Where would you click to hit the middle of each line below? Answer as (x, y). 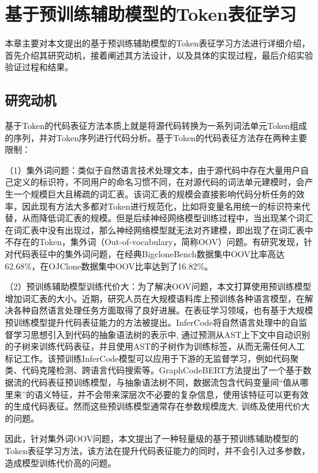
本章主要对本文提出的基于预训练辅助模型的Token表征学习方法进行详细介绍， (157, 43)
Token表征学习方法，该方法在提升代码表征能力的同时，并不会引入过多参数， (157, 450)
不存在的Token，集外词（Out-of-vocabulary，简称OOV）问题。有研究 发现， (154, 242)
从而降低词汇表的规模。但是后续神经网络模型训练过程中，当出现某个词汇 (167, 218)
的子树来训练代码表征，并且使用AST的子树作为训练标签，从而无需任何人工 (155, 346)
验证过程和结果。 (39, 67)
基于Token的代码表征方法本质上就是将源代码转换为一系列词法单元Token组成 (156, 126)
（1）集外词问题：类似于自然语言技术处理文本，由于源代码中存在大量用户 (153, 170)
